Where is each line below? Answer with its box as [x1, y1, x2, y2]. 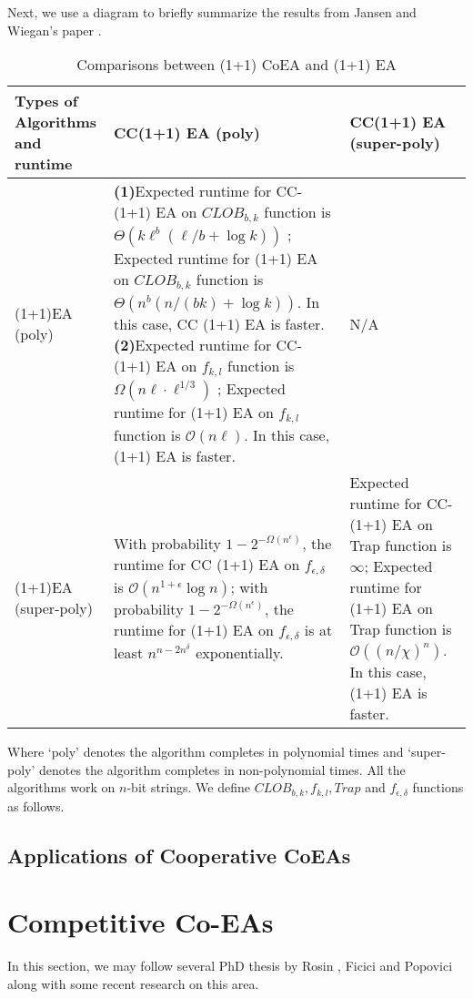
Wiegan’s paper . [7, 20, 102, 39]
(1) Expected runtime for [114, 180, 272, 202]
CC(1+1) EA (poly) [114, 121, 260, 143]
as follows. [7, 796, 65, 815]
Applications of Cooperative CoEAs [7, 841, 351, 869]
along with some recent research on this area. [7, 974, 259, 993]
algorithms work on [7, 778, 116, 797]
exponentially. [196, 641, 284, 663]
